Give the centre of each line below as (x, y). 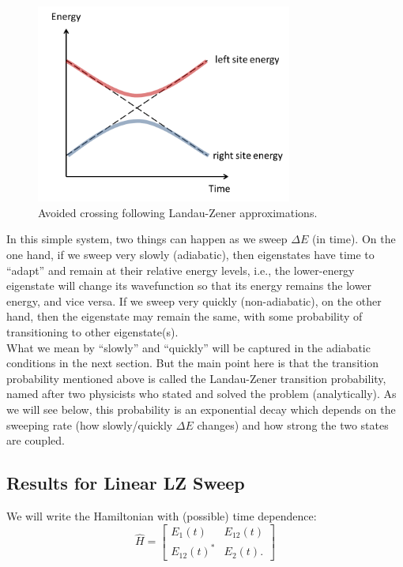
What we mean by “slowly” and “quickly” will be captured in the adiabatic (188, 347)
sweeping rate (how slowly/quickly (90, 424)
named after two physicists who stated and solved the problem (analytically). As (201, 394)
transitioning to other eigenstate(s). (92, 332)
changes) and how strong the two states (293, 424)
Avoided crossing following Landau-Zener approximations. (178, 212)
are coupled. (36, 440)
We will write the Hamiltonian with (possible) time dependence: (162, 515)
